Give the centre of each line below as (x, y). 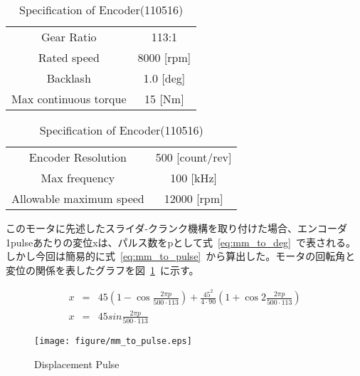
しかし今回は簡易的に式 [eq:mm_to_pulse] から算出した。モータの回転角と (181, 256)
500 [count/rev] (194, 157)
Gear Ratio (69, 37)
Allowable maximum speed (78, 198)
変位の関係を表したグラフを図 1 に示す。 (102, 270)
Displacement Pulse (77, 364)
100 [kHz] (194, 178)
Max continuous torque (69, 99)
